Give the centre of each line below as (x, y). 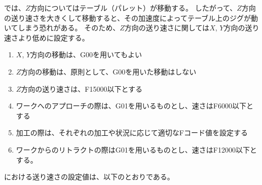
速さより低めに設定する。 (47, 37)
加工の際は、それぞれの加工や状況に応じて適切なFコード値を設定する (132, 133)
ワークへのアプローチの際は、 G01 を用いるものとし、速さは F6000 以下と (135, 106)
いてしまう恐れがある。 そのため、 (62, 28)
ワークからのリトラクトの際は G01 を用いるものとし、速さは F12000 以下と (136, 149)
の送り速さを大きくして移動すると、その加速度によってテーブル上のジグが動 (131, 17)
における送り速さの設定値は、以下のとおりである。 (89, 177)
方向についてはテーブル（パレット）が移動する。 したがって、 (134, 8)
